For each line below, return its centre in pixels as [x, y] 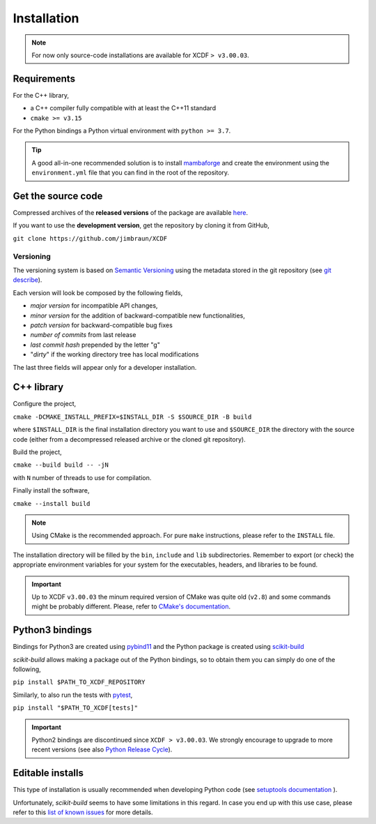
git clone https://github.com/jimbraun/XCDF [90, 238]
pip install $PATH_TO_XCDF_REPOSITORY [79, 682]
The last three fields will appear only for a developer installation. [105, 367]
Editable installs [48, 773]
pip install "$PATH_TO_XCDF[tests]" [76, 708]
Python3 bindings [52, 630]
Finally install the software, [51, 490]
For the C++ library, [41, 95]
